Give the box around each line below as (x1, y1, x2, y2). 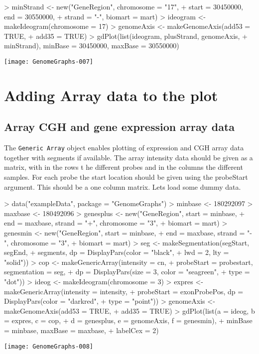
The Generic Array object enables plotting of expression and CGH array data (4, 142, 244, 153)
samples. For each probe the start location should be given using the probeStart (4, 172, 248, 182)
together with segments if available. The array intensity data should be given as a (4, 152, 253, 162)
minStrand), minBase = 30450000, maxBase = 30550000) (4, 40, 179, 51)
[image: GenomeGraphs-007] (4, 58, 93, 65)
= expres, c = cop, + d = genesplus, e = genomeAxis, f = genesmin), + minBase (4, 315, 253, 326)
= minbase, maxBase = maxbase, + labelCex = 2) (4, 325, 159, 335)
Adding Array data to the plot (4, 85, 218, 105)
